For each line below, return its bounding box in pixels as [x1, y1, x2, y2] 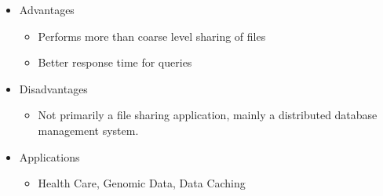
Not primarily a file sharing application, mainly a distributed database [38, 107, 378, 123]
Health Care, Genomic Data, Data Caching [38, 175, 246, 191]
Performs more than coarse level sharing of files [38, 27, 266, 44]
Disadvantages [19, 80, 88, 96]
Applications [19, 148, 80, 165]
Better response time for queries [38, 54, 192, 71]
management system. [38, 122, 139, 138]
